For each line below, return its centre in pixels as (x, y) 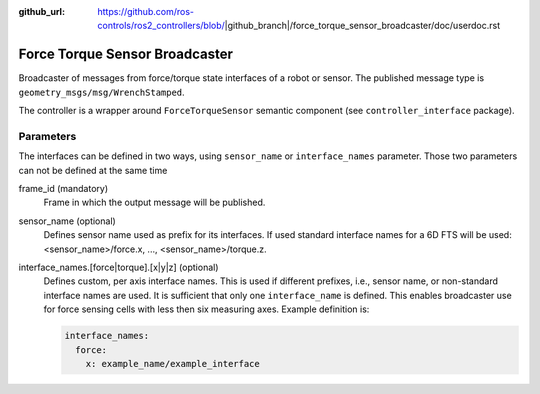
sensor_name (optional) (67, 221)
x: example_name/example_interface (172, 363)
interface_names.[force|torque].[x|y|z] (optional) (118, 267)
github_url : (41, 11)
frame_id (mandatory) (63, 188)
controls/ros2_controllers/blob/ (161, 26)
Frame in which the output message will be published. (154, 202)
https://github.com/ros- (146, 11)
